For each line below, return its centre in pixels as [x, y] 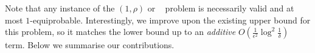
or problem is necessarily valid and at [221, 8]
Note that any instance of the [60, 8]
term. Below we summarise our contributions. [90, 45]
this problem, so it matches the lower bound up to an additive [120, 32]
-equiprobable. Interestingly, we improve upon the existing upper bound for [170, 20]
